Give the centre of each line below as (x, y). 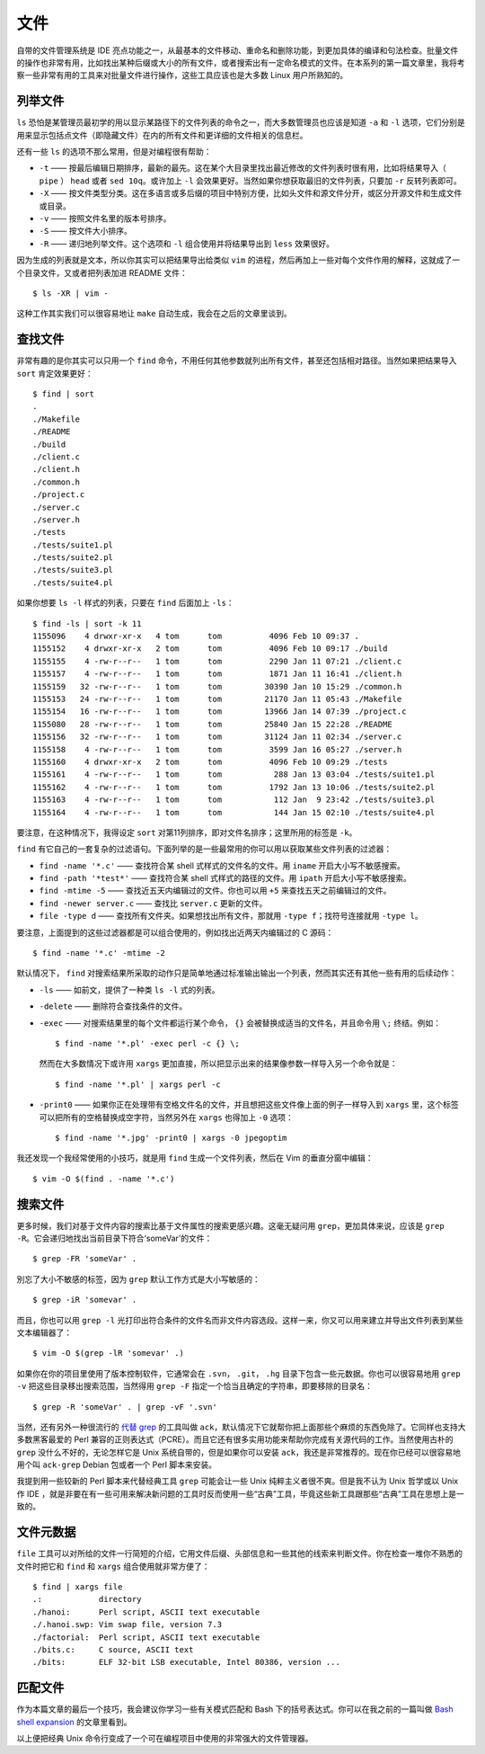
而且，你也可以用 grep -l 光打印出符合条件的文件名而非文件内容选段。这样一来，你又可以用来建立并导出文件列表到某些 (240, 1320)
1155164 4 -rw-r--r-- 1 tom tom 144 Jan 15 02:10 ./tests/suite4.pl (234, 812)
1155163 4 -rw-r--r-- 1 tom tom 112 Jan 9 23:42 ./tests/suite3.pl (234, 800)
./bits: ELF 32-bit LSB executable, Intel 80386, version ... (186, 1662)
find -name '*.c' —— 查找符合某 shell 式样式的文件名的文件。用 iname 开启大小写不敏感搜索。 (222, 865)
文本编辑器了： (44, 1332)
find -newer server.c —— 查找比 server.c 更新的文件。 (153, 903)
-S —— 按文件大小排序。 (85, 231)
